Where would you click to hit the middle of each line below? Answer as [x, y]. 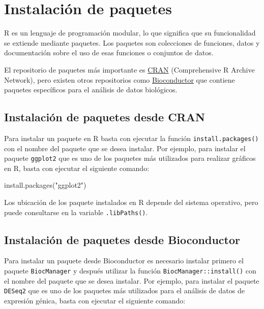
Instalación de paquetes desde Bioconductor [122, 239]
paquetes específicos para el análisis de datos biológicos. [91, 90]
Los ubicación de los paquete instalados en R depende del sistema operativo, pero [131, 202]
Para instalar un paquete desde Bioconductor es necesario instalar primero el [124, 261]
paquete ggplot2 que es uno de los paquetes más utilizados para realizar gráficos [130, 158]
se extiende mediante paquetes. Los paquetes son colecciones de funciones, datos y [132, 42]
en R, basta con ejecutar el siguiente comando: [77, 168]
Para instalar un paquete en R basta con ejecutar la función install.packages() [131, 138]
